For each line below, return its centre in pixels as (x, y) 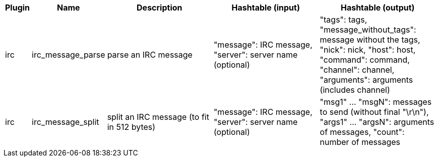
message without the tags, (370, 40)
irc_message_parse (69, 55)
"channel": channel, (357, 70)
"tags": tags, (343, 20)
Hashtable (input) (266, 8)
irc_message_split (66, 122)
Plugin (18, 8)
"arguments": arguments (366, 80)
